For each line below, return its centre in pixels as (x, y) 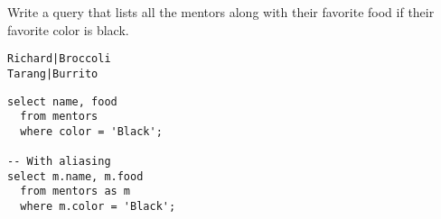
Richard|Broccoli (59, 59)
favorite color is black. (68, 29)
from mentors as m (75, 192)
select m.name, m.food (75, 176)
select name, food (62, 101)
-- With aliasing (59, 162)
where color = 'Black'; (91, 131)
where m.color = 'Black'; (98, 207)
